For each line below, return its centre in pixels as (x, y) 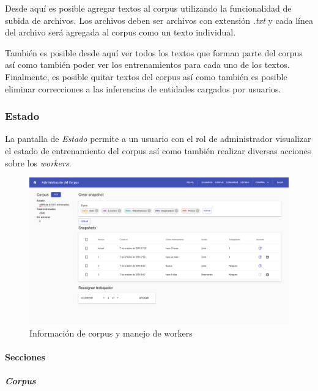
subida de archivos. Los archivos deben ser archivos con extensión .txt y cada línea (159, 20)
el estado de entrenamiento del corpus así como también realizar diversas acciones (158, 150)
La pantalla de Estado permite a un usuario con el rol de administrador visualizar (158, 139)
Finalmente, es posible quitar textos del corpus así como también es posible (146, 76)
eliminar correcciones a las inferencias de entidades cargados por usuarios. (143, 88)
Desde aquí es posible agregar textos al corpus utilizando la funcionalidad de (148, 8)
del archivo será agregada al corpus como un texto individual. (120, 32)
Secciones (25, 357)
